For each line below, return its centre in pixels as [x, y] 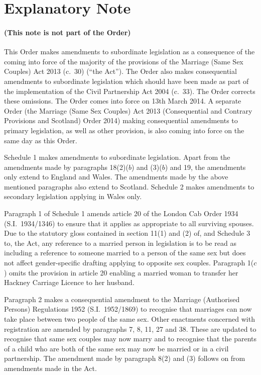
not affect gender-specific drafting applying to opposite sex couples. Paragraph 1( [129, 263]
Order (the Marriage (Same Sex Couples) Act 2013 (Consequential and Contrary [128, 110]
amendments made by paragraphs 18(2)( [66, 167]
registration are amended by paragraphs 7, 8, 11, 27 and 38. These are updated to [130, 329]
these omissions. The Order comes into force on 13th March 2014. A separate [123, 101]
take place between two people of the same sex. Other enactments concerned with [129, 319]
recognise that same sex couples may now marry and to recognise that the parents [130, 339]
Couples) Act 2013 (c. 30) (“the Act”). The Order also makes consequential [120, 71]
